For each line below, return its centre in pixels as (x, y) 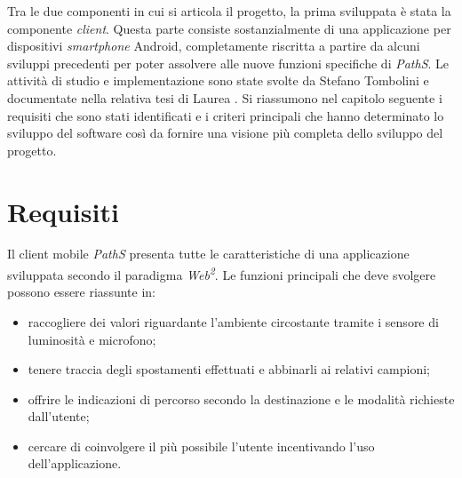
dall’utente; (59, 416)
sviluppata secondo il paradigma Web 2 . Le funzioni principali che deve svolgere (222, 273)
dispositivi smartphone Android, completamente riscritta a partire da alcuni (214, 46)
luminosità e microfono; (92, 339)
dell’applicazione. (75, 463)
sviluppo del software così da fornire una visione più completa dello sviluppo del (225, 133)
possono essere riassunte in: (81, 292)
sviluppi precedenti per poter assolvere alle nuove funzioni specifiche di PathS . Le (228, 63)
